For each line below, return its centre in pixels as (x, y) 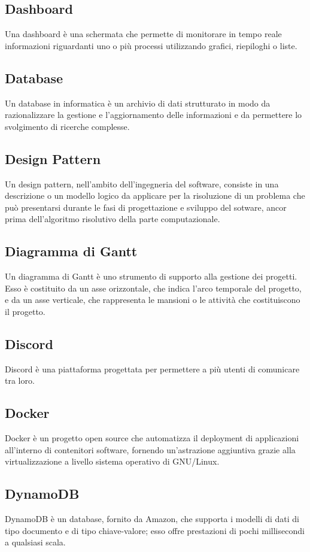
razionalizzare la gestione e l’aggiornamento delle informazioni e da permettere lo (154, 115)
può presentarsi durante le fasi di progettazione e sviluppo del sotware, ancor (146, 207)
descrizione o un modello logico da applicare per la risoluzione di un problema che (155, 195)
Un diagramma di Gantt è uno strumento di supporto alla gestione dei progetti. (151, 276)
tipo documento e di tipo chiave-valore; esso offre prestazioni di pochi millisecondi (155, 530)
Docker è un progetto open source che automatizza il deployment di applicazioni (152, 438)
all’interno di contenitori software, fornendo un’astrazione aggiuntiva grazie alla (150, 449)
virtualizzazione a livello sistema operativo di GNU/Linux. (112, 461)
